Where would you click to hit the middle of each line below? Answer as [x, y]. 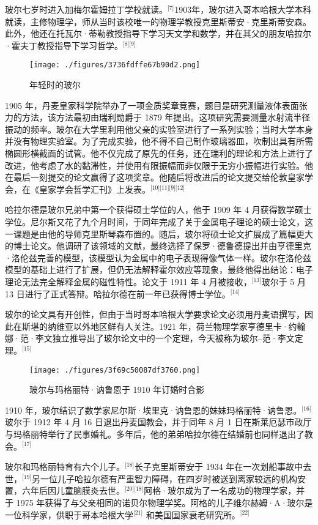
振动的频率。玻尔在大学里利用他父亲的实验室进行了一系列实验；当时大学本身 [159, 129]
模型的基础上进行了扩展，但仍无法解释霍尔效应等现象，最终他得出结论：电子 [159, 270]
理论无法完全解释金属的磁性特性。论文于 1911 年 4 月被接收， [128, 281]
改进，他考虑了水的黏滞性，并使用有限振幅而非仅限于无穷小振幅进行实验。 [155, 165]
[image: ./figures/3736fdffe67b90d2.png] [115, 65]
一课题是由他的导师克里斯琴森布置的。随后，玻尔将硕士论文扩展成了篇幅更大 [159, 233]
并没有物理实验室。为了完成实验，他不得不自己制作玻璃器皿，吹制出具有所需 [159, 141]
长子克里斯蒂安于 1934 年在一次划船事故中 [219, 467]
